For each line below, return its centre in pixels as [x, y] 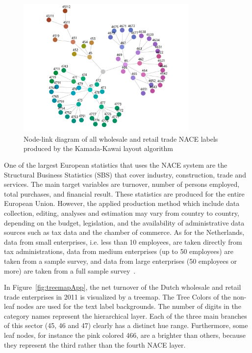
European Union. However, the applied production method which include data [122, 203]
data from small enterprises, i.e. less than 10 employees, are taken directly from [123, 241]
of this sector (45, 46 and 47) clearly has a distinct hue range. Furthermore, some [126, 325]
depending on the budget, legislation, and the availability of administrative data [124, 222]
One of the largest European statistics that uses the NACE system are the [116, 164]
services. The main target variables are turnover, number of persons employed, [122, 184]
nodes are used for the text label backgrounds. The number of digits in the [129, 306]
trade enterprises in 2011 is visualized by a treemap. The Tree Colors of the [117, 296]
